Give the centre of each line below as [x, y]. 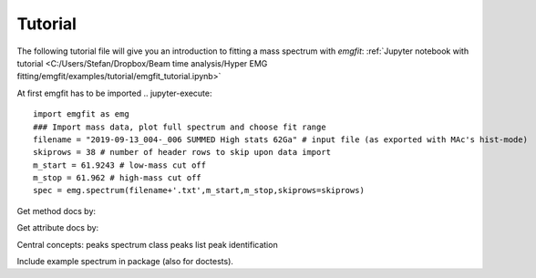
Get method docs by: [56, 211]
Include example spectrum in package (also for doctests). [125, 262]
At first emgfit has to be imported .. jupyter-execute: [114, 93]
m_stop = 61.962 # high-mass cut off [118, 178]
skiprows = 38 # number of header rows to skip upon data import [182, 152]
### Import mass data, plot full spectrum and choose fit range [180, 127]
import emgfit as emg [81, 114]
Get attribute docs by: [58, 228]
